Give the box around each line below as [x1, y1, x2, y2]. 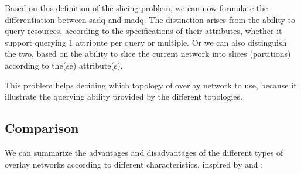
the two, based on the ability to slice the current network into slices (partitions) [5, 47, 291, 60]
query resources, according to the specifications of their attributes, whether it [5, 25, 282, 37]
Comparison [5, 119, 79, 137]
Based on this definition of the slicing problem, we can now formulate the [5, 2, 268, 13]
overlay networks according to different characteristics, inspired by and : [5, 158, 264, 170]
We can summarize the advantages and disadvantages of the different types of [5, 146, 283, 158]
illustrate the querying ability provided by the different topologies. [5, 90, 242, 103]
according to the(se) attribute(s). [5, 59, 123, 71]
